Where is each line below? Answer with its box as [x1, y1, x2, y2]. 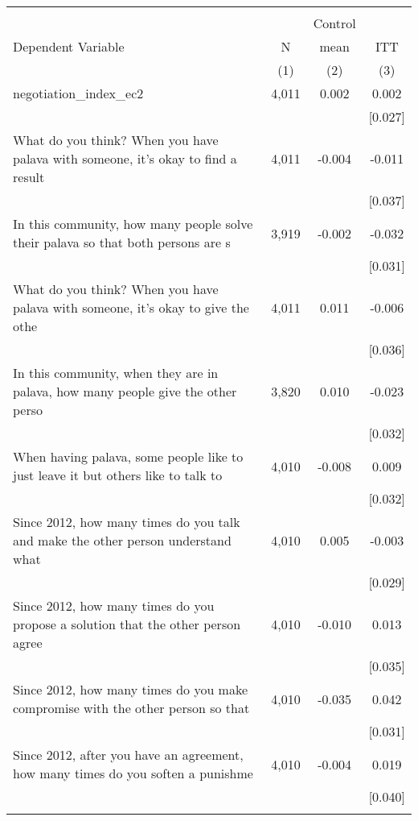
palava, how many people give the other [13, 382, 237, 400]
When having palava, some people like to [13, 447, 244, 466]
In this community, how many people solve [13, 214, 253, 233]
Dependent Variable [13, 37, 125, 56]
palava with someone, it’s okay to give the [13, 298, 249, 317]
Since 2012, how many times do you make [13, 680, 248, 699]
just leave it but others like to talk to [13, 466, 223, 484]
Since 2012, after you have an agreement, [13, 745, 244, 764]
